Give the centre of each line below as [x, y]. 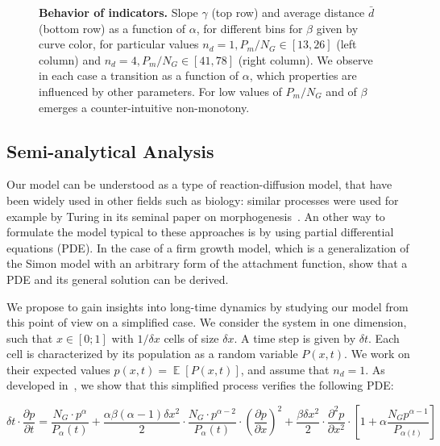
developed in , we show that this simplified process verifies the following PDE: [200, 385]
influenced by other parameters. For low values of [160, 91]
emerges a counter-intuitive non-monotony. [144, 107]
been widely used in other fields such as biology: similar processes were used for [203, 200]
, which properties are [303, 75]
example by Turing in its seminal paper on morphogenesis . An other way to [196, 216]
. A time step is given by [295, 338]
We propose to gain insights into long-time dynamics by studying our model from [208, 306]
